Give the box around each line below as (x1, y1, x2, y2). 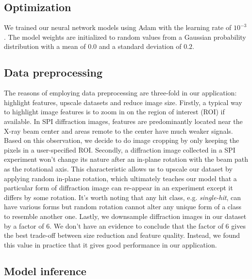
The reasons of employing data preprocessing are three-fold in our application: (4, 88, 237, 98)
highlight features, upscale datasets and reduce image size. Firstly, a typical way (4, 97, 242, 107)
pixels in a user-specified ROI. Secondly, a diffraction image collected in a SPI (4, 144, 235, 155)
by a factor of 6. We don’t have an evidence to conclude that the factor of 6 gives (4, 220, 246, 231)
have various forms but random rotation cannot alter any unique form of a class (4, 201, 242, 212)
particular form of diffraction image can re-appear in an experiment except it (4, 183, 233, 193)
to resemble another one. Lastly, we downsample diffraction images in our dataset (4, 211, 247, 221)
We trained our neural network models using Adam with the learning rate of (4, 22, 232, 32)
